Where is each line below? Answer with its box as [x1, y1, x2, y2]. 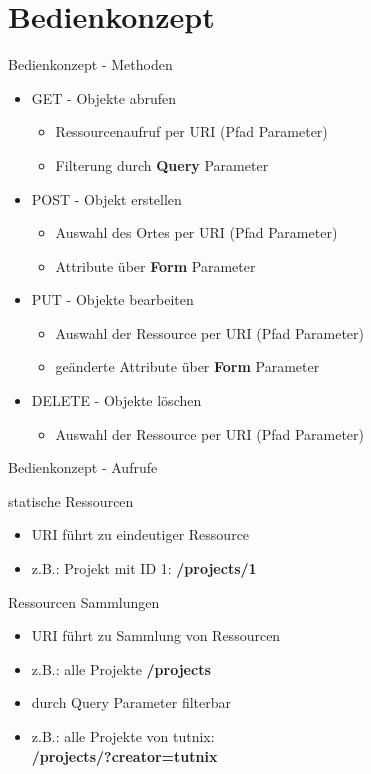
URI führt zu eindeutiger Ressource [31, 524, 250, 545]
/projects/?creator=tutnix [31, 745, 218, 766]
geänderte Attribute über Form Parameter [55, 356, 320, 377]
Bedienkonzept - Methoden [8, 54, 173, 75]
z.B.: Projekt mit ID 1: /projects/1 [31, 558, 257, 579]
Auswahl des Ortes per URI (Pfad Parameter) [55, 222, 338, 243]
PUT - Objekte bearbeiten [31, 289, 194, 310]
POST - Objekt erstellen [31, 188, 182, 209]
